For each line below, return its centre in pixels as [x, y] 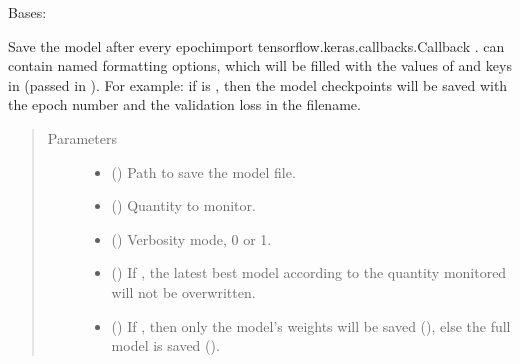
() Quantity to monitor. [183, 205]
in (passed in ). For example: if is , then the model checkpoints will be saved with [258, 84]
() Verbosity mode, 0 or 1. [191, 238]
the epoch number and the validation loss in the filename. [184, 104]
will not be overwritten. [183, 291]
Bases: [27, 12]
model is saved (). [165, 345]
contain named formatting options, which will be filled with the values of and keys [260, 65]
